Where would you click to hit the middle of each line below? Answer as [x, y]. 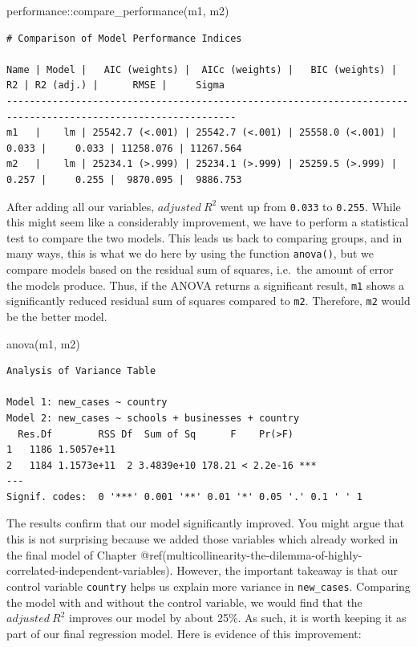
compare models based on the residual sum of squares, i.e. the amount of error [200, 269]
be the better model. [57, 316]
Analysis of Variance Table [81, 371]
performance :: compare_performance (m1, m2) [118, 10]
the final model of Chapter [72, 554]
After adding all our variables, [81, 206]
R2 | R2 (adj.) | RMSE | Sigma [116, 85]
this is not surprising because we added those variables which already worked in [202, 539]
